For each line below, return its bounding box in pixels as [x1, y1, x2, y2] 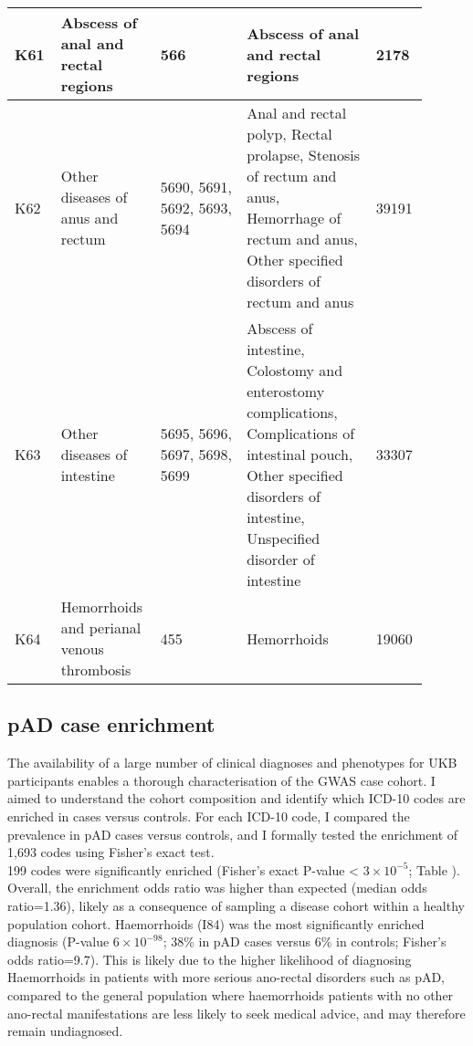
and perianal [60, 617, 142, 638]
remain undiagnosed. [7, 1021, 123, 1041]
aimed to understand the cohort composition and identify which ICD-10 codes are [7, 789, 466, 808]
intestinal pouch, [247, 444, 353, 465]
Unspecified [247, 528, 321, 549]
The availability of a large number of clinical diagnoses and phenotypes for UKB [7, 753, 457, 772]
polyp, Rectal [247, 123, 332, 144]
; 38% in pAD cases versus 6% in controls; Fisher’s [163, 932, 447, 951]
